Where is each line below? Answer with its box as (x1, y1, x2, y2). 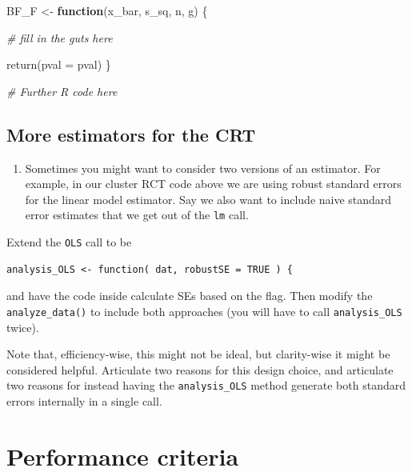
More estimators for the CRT (6, 122, 256, 146)
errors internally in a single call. (6, 392, 162, 409)
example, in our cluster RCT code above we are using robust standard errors (25, 175, 402, 192)
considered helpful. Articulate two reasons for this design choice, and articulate (6, 361, 394, 378)
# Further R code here (6, 82, 118, 99)
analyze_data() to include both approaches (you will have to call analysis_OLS (6, 302, 402, 319)
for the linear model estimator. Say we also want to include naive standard (25, 190, 392, 207)
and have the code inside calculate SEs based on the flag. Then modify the (6, 287, 373, 304)
